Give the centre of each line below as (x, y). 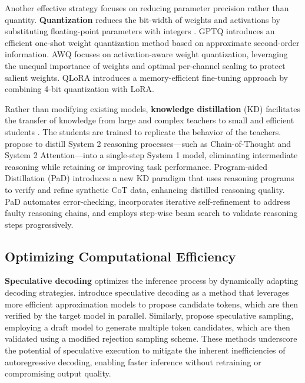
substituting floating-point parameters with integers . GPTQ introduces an (140, 31)
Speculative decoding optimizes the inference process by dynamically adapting (152, 281)
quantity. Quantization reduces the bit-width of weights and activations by (142, 19)
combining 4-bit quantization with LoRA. (79, 89)
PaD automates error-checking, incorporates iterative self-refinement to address (147, 201)
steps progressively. (39, 224)
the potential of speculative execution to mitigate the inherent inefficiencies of (145, 350)
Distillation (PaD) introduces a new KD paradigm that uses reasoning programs (150, 178)
